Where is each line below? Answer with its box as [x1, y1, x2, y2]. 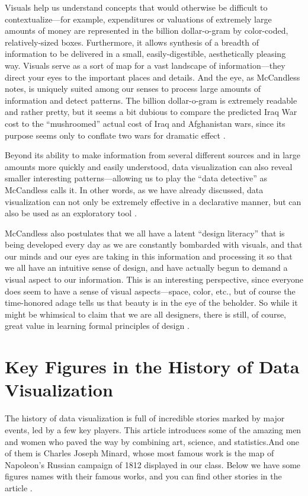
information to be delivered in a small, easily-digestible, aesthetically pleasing [5, 47, 286, 60]
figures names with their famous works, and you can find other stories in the [5, 470, 282, 482]
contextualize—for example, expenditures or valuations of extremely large [5, 12, 272, 25]
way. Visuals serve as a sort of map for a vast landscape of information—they [5, 59, 285, 71]
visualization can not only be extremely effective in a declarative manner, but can [5, 195, 301, 207]
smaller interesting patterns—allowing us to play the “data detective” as [5, 172, 268, 184]
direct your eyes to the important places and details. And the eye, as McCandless [5, 71, 300, 83]
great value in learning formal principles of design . [5, 319, 190, 332]
